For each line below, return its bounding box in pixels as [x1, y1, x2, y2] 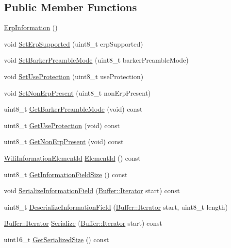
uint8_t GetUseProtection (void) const [4, 120, 120, 130]
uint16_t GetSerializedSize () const [4, 234, 109, 244]
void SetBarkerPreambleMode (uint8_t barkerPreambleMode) [4, 55, 189, 65]
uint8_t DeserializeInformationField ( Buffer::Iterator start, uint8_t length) [4, 201, 228, 212]
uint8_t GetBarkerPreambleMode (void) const [4, 104, 143, 114]
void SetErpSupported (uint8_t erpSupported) [4, 38, 143, 49]
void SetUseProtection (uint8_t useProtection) [4, 71, 144, 81]
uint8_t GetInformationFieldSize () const [4, 169, 128, 179]
